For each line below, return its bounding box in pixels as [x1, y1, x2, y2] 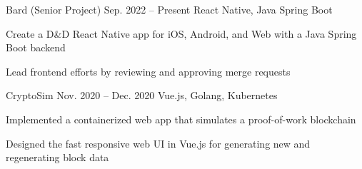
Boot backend [6, 40, 66, 55]
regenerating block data [6, 150, 109, 165]
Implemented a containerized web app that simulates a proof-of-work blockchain [6, 111, 356, 126]
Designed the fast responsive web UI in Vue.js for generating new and [6, 135, 311, 150]
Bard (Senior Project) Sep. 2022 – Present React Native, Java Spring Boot [6, 2, 333, 16]
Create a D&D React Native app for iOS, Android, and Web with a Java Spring [6, 26, 357, 41]
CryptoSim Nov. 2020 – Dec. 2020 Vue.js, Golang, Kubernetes [6, 88, 278, 103]
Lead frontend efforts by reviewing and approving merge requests [6, 63, 291, 78]
